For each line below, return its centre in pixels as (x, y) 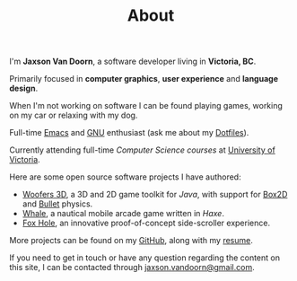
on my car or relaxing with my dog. (74, 115)
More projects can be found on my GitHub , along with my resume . (131, 241)
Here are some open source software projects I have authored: (125, 177)
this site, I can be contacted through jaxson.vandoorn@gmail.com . (132, 268)
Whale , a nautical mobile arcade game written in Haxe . (123, 214)
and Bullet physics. (57, 204)
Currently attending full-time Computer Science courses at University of (142, 150)
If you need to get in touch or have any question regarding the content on (145, 258)
